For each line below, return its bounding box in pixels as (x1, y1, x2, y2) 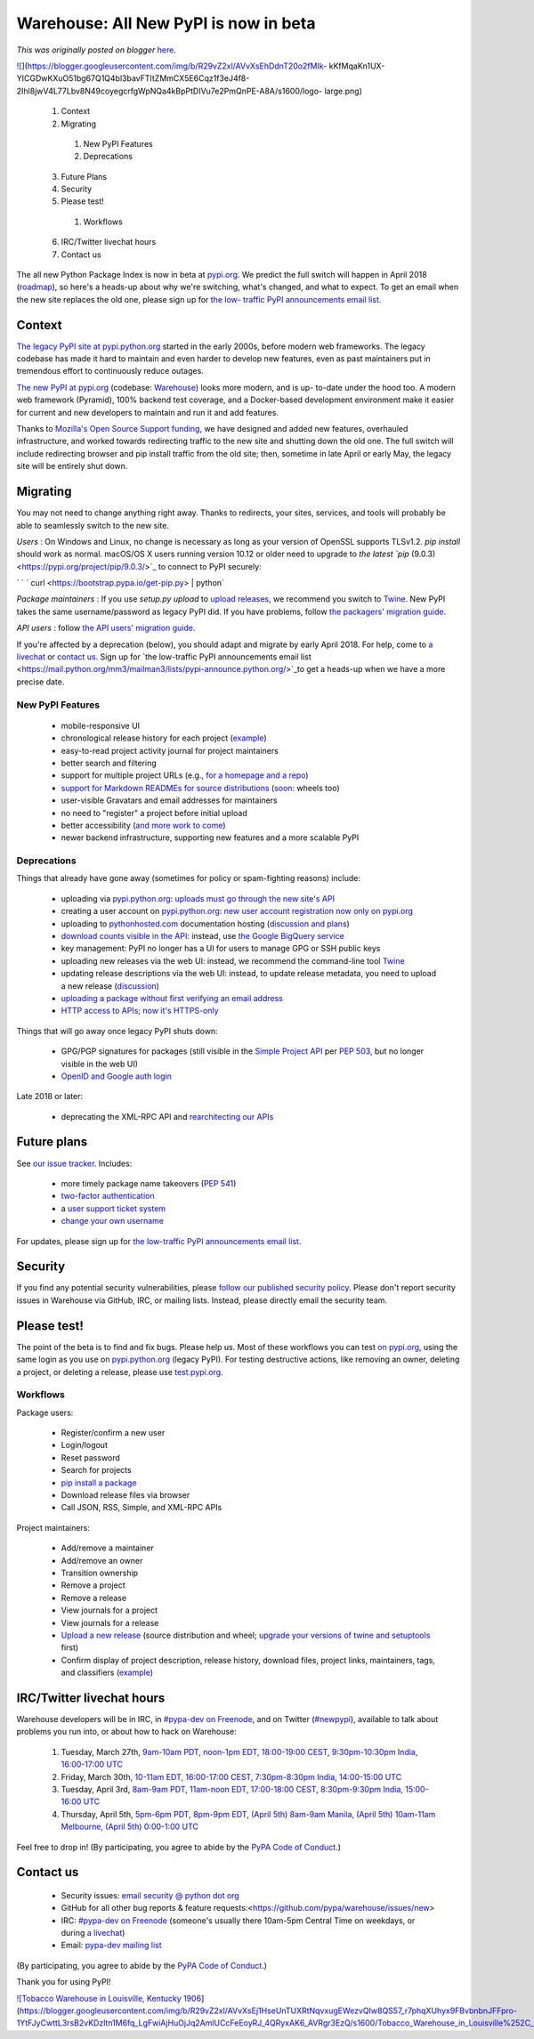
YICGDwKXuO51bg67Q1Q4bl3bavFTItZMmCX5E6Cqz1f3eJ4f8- (16, 73, 250, 84)
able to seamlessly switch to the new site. (16, 520, 169, 530)
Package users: (16, 1407, 74, 1418)
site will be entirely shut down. (16, 461, 128, 472)
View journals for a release (61, 1617, 159, 1628)
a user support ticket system (61, 1202, 166, 1214)
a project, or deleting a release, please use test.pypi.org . (16, 1366, 223, 1377)
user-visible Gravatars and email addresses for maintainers (61, 795, 278, 805)
